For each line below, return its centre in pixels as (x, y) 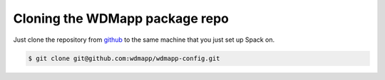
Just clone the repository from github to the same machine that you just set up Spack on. (144, 40)
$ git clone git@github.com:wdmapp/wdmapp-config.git (124, 58)
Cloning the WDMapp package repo (121, 18)
